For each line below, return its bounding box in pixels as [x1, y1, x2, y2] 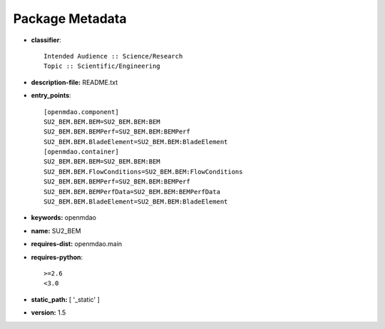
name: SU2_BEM [31, 226, 81, 235]
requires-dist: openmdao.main [31, 240, 123, 248]
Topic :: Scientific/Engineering [43, 62, 160, 71]
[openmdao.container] [43, 148, 119, 156]
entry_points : [31, 91, 71, 100]
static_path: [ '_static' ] [31, 295, 100, 303]
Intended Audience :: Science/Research [43, 52, 183, 60]
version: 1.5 [31, 308, 66, 317]
